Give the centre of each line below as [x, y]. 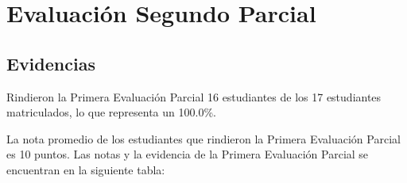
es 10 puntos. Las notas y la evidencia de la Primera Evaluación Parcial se [188, 154]
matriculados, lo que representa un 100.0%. [111, 112]
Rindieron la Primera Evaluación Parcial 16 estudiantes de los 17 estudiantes [194, 96]
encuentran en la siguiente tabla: [86, 169]
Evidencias [51, 63]
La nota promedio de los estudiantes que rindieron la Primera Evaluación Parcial [203, 138]
